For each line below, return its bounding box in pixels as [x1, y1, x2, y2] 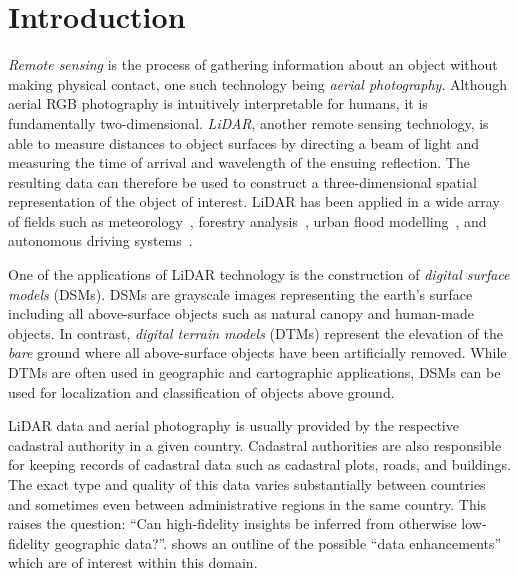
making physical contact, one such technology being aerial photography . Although [8, 73, 508, 94]
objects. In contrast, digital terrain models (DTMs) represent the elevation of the [8, 322, 503, 343]
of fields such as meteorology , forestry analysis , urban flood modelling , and [8, 210, 487, 231]
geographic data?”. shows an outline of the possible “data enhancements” [54, 532, 502, 553]
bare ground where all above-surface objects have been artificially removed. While [8, 342, 507, 363]
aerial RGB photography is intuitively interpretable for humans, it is [8, 93, 428, 114]
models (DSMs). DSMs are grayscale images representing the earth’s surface [8, 283, 473, 304]
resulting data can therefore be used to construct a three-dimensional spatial [8, 171, 477, 192]
